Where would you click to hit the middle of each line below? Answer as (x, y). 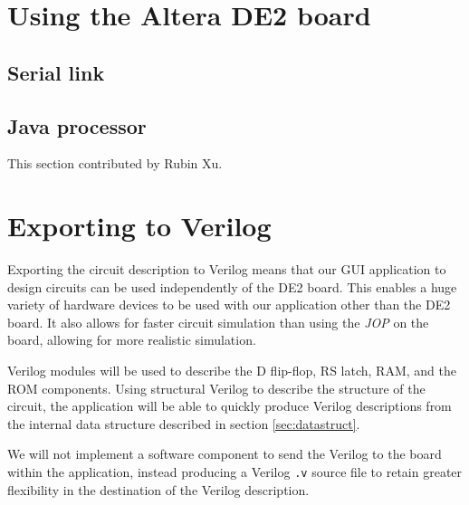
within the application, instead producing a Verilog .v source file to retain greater (235, 472)
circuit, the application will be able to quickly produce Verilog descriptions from (230, 406)
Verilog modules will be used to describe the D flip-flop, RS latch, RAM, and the (232, 371)
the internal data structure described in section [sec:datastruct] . (184, 423)
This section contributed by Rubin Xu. (115, 163)
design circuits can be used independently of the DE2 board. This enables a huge (232, 286)
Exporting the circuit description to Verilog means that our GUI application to (227, 269)
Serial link (56, 72)
